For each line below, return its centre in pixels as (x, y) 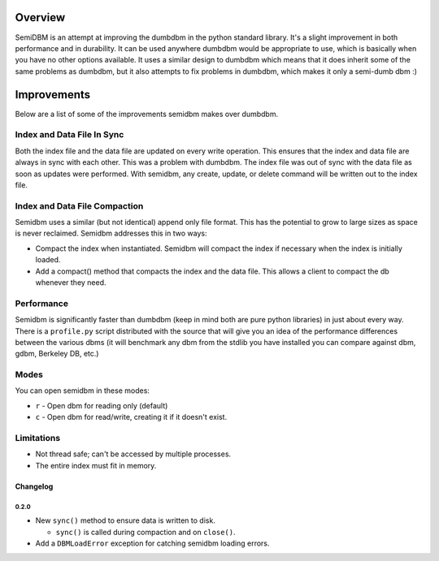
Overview (40, 17)
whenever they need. (71, 283)
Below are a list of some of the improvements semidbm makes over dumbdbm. (147, 114)
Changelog (34, 486)
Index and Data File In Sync (70, 135)
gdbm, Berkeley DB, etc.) (57, 354)
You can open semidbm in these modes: (83, 391)
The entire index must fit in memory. (96, 465)
